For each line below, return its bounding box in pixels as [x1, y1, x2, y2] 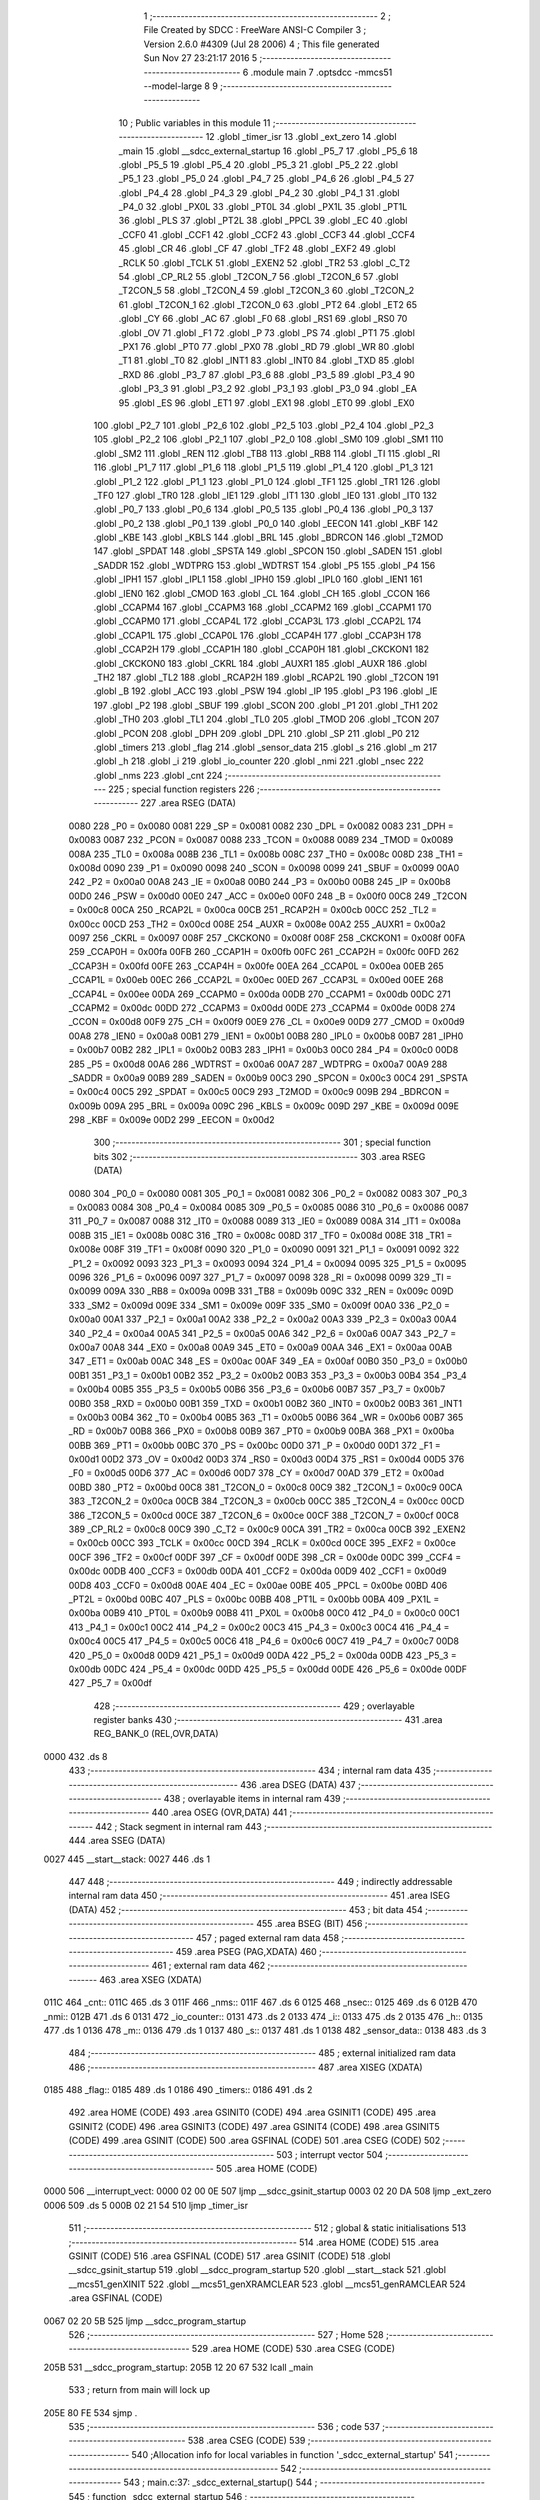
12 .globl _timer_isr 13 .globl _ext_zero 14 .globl [205, 131, 397, 143]
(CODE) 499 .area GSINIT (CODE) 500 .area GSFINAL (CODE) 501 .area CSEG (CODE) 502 [68, 2135, 441, 2147]
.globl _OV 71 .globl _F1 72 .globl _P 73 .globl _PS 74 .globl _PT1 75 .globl [118, 326, 415, 339]
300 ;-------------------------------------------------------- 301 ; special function [93, 1136, 432, 1149]
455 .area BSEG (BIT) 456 [256, 1918, 363, 1930]
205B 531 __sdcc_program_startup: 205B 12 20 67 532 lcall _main [43, 2361, 314, 2373]
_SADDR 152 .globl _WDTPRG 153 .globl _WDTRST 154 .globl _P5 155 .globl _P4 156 [93, 559, 436, 571]
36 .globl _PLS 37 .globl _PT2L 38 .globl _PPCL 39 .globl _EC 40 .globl [118, 215, 408, 227]
